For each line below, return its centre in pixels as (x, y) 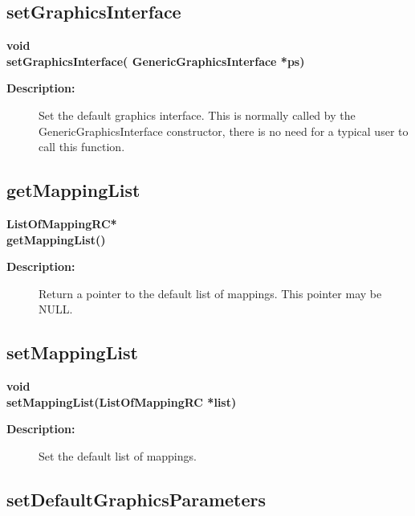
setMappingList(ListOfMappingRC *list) (122, 401)
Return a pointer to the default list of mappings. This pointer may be (210, 293)
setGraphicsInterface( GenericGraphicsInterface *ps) (156, 61)
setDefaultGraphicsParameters (136, 499)
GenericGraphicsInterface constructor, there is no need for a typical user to (224, 131)
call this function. (82, 147)
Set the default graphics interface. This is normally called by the (197, 115)
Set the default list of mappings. (118, 455)
